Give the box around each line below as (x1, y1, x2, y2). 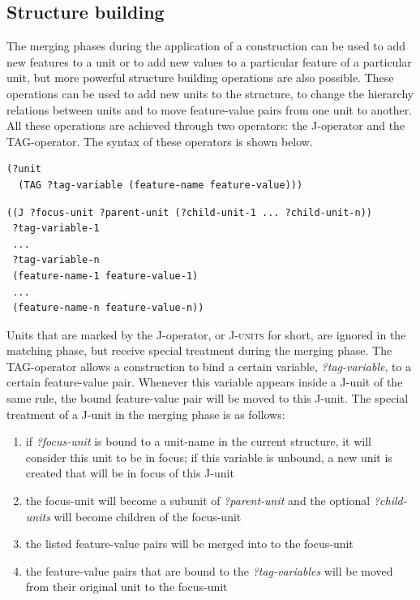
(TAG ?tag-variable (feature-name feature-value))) (18, 179, 303, 191)
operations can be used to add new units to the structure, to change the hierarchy (6, 84, 414, 101)
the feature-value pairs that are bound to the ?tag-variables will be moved (25, 562, 393, 579)
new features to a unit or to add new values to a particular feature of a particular (6, 53, 412, 70)
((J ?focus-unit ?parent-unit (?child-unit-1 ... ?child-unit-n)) (6, 206, 373, 218)
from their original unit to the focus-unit (25, 578, 228, 595)
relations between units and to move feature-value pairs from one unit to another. (6, 101, 413, 118)
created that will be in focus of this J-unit (25, 464, 234, 481)
